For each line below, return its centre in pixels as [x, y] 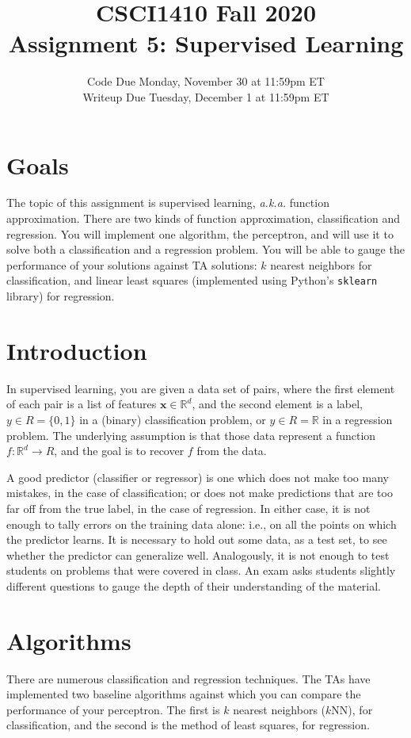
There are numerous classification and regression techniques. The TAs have [188, 678]
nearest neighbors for [321, 264]
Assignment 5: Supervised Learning [206, 43]
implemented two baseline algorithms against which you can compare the [184, 694]
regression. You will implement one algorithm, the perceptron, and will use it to [200, 233]
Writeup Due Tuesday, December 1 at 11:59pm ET [206, 96]
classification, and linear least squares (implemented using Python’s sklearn [192, 280]
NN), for [352, 709]
